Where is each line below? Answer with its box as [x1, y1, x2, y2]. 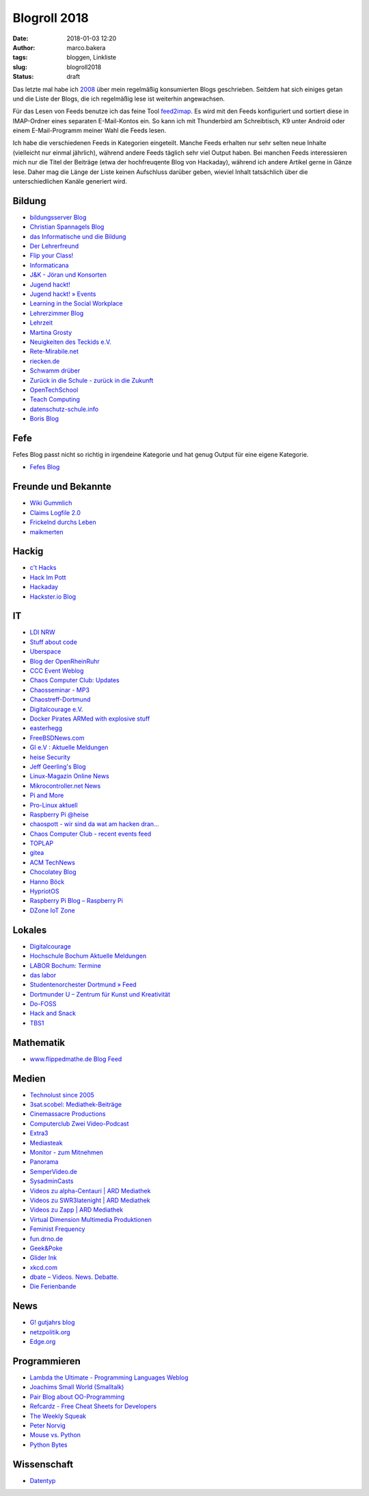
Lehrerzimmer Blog [29, 309, 84, 317]
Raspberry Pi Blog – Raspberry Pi [29, 897, 123, 905]
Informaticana [29, 261, 69, 269]
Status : [12, 73, 34, 81]
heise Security [29, 753, 71, 761]
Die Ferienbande [29, 1282, 77, 1291]
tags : [12, 53, 28, 62]
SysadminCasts [29, 1177, 74, 1185]
